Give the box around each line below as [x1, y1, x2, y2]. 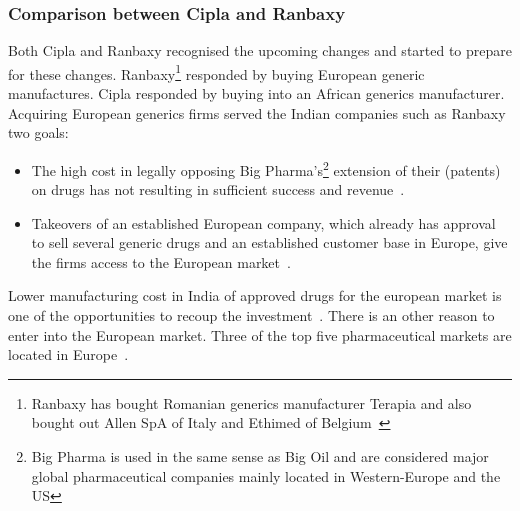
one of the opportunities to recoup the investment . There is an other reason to [8, 305, 495, 326]
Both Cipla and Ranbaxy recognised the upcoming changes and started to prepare [8, 40, 513, 61]
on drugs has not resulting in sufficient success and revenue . [31, 179, 405, 200]
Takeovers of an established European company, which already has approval [31, 212, 496, 233]
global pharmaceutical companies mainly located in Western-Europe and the [31, 465, 501, 486]
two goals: [8, 122, 69, 143]
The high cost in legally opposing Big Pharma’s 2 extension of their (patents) [31, 156, 501, 180]
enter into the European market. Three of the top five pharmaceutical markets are [8, 324, 512, 345]
